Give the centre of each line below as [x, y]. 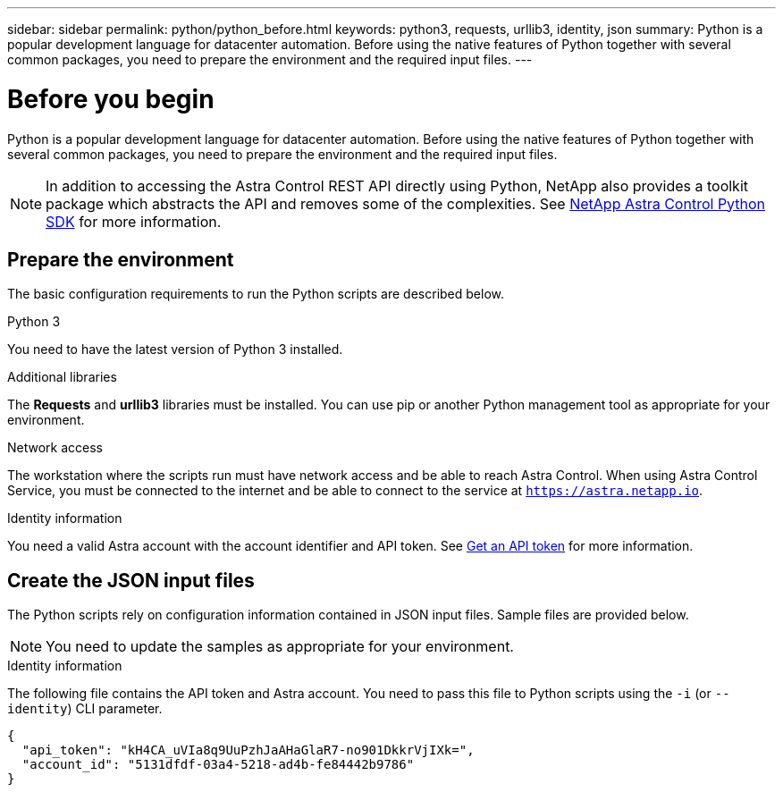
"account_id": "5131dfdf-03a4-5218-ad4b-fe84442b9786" [218, 765]
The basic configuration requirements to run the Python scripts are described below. [256, 294]
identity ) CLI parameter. [85, 709]
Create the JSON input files [131, 580]
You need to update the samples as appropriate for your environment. [280, 647]
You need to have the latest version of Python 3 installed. [175, 350]
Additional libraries [62, 377]
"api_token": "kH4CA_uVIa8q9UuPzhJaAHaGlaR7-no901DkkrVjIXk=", [248, 750]
